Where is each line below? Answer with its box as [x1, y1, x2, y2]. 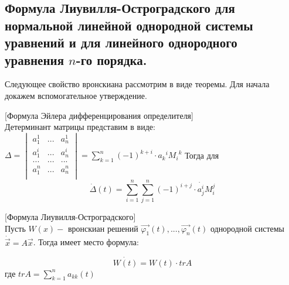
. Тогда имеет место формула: [33, 236, 139, 248]
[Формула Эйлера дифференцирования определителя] [5, 109, 193, 121]
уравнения [5, 50, 64, 68]
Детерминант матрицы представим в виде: [5, 121, 155, 133]
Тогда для [185, 149, 219, 161]
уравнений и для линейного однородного [5, 33, 237, 51]
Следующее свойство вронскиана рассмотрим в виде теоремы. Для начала [5, 78, 270, 90]
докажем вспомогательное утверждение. [5, 89, 147, 101]
